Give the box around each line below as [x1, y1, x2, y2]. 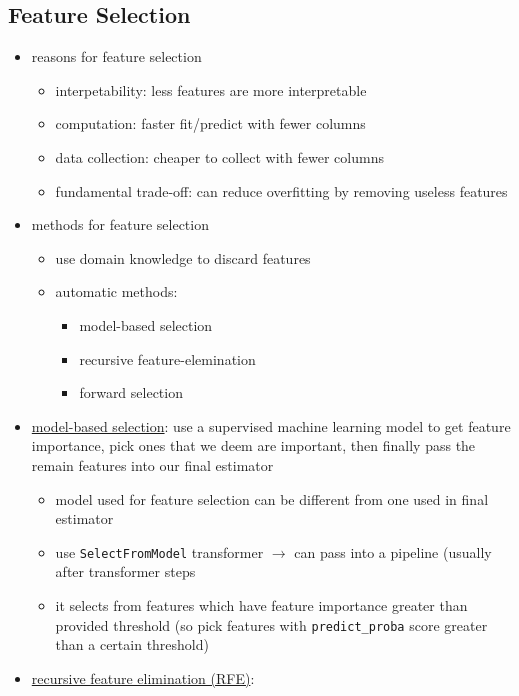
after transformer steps [55, 561, 196, 582]
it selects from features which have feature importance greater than [55, 594, 468, 615]
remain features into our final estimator [31, 454, 274, 475]
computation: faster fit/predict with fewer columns [55, 113, 366, 134]
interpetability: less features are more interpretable [55, 79, 367, 100]
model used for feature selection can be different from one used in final [55, 488, 489, 509]
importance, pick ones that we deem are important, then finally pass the [31, 435, 476, 456]
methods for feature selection [31, 214, 209, 235]
